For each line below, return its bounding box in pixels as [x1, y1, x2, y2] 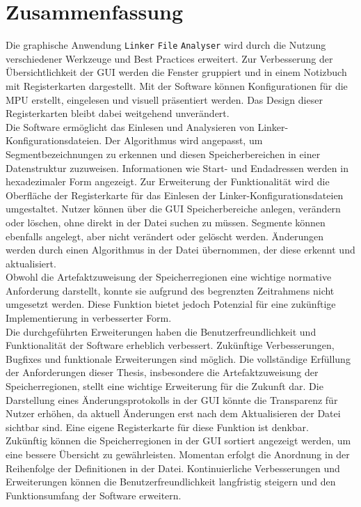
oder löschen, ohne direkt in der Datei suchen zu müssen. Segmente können [6, 214, 326, 229]
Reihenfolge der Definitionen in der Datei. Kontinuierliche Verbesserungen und [6, 460, 340, 475]
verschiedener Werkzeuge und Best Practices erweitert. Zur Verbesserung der [6, 51, 333, 65]
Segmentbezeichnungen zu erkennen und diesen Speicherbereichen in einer [6, 146, 321, 161]
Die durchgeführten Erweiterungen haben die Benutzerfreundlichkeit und [6, 324, 316, 338]
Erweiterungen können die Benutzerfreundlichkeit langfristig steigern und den [6, 474, 336, 489]
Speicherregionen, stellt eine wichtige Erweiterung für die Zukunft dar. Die [6, 379, 323, 393]
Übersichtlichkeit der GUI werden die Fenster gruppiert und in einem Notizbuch [6, 65, 347, 79]
